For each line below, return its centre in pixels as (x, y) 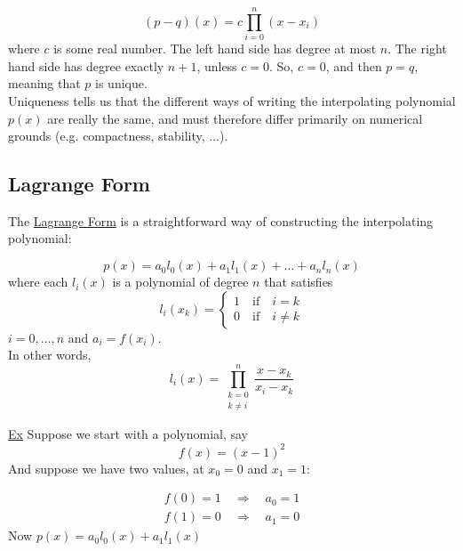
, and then (354, 65)
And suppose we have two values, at (106, 468)
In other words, (50, 355)
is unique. (121, 83)
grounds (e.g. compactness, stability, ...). (118, 136)
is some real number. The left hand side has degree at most (215, 49)
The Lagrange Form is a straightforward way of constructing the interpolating (221, 220)
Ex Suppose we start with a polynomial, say (128, 434)
